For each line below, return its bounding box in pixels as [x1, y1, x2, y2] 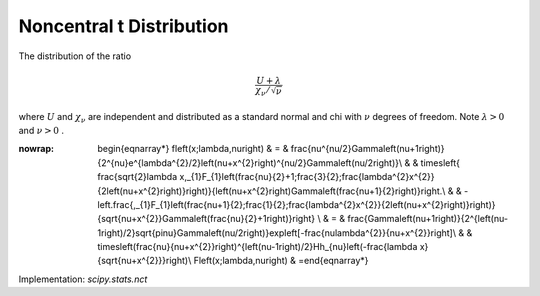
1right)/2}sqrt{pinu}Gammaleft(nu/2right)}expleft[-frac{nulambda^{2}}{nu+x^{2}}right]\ [97, 226, 457, 239]
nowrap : [18, 143, 55, 155]
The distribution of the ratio [18, 50, 132, 62]
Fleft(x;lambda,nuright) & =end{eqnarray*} [193, 255, 369, 267]
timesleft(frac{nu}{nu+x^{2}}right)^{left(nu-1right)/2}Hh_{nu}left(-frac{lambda [97, 241, 418, 253]
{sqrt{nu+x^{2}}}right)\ [97, 255, 192, 267]
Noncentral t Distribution [18, 15, 229, 37]
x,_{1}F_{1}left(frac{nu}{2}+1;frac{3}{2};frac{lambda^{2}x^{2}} [179, 171, 435, 183]
